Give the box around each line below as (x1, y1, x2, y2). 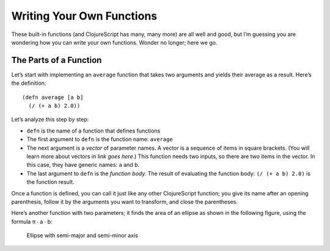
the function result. (26, 178, 75, 186)
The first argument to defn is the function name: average (26, 136, 174, 143)
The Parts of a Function (11, 55, 102, 65)
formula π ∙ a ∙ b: (11, 217, 53, 225)
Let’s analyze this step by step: (11, 116, 89, 123)
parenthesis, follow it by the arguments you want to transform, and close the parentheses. (11, 198, 238, 205)
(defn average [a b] (22, 93, 84, 101)
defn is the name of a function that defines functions (26, 127, 161, 134)
